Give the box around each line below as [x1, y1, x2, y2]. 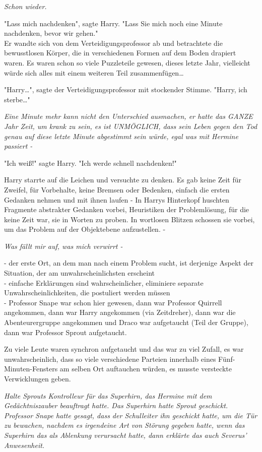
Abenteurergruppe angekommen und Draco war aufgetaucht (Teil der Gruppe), [4, 317, 248, 328]
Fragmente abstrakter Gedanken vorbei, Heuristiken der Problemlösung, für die [4, 204, 249, 215]
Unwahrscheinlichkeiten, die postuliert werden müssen [4, 287, 170, 298]
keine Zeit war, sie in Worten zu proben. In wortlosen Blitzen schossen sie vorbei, [4, 214, 255, 224]
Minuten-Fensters [4, 363, 58, 374]
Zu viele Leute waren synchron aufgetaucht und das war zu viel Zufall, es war [4, 344, 244, 354]
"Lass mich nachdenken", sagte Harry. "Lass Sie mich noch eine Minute [4, 18, 223, 28]
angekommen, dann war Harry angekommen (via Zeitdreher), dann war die [4, 307, 236, 317]
